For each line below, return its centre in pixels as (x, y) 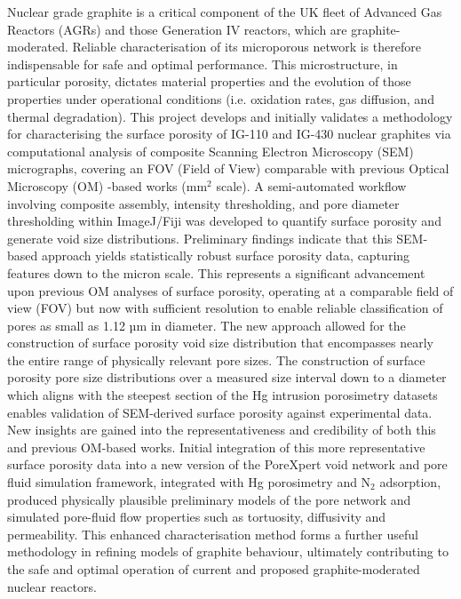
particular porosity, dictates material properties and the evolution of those (209, 81)
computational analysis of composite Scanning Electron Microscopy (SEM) (211, 151)
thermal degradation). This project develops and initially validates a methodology (230, 116)
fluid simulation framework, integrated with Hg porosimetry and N (189, 482)
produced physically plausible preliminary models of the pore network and (209, 499)
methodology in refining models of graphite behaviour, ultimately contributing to (228, 551)
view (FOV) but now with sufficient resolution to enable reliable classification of (225, 308)
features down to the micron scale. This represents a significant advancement (216, 272)
